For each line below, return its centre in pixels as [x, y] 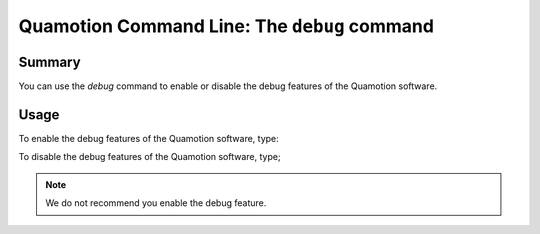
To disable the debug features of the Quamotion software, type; [149, 157]
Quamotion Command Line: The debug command [226, 26]
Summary [49, 61]
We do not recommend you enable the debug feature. [156, 203]
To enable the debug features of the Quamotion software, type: [148, 138]
